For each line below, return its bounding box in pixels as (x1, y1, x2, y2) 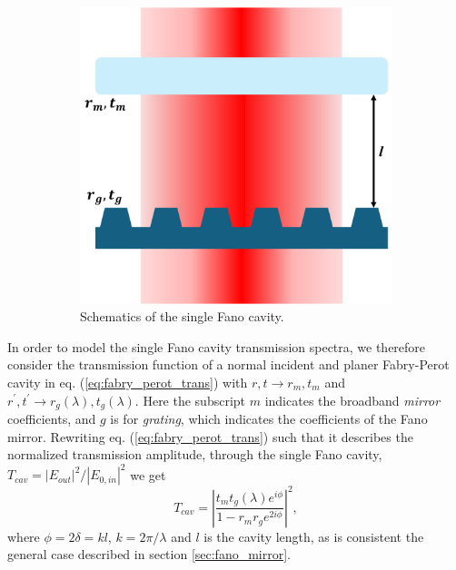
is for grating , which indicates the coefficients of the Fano (110, 408, 428, 427)
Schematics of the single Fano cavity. (80, 307, 284, 326)
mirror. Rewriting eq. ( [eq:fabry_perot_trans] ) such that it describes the (7, 427, 413, 446)
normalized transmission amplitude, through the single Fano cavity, (7, 445, 382, 464)
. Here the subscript (134, 390, 246, 409)
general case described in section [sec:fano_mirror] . (7, 545, 292, 564)
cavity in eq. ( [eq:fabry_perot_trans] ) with (7, 372, 248, 391)
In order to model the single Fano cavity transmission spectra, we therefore (7, 337, 426, 356)
